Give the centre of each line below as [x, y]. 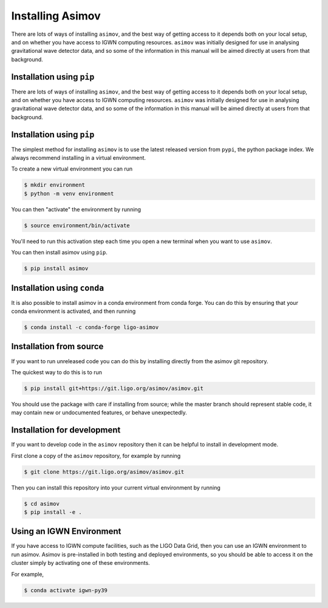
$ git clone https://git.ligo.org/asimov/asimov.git [104, 472]
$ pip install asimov [56, 268]
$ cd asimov [42, 504]
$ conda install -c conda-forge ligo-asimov [91, 327]
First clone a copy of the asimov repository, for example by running [96, 456]
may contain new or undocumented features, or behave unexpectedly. [99, 412]
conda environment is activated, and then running [73, 311]
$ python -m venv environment [69, 193]
